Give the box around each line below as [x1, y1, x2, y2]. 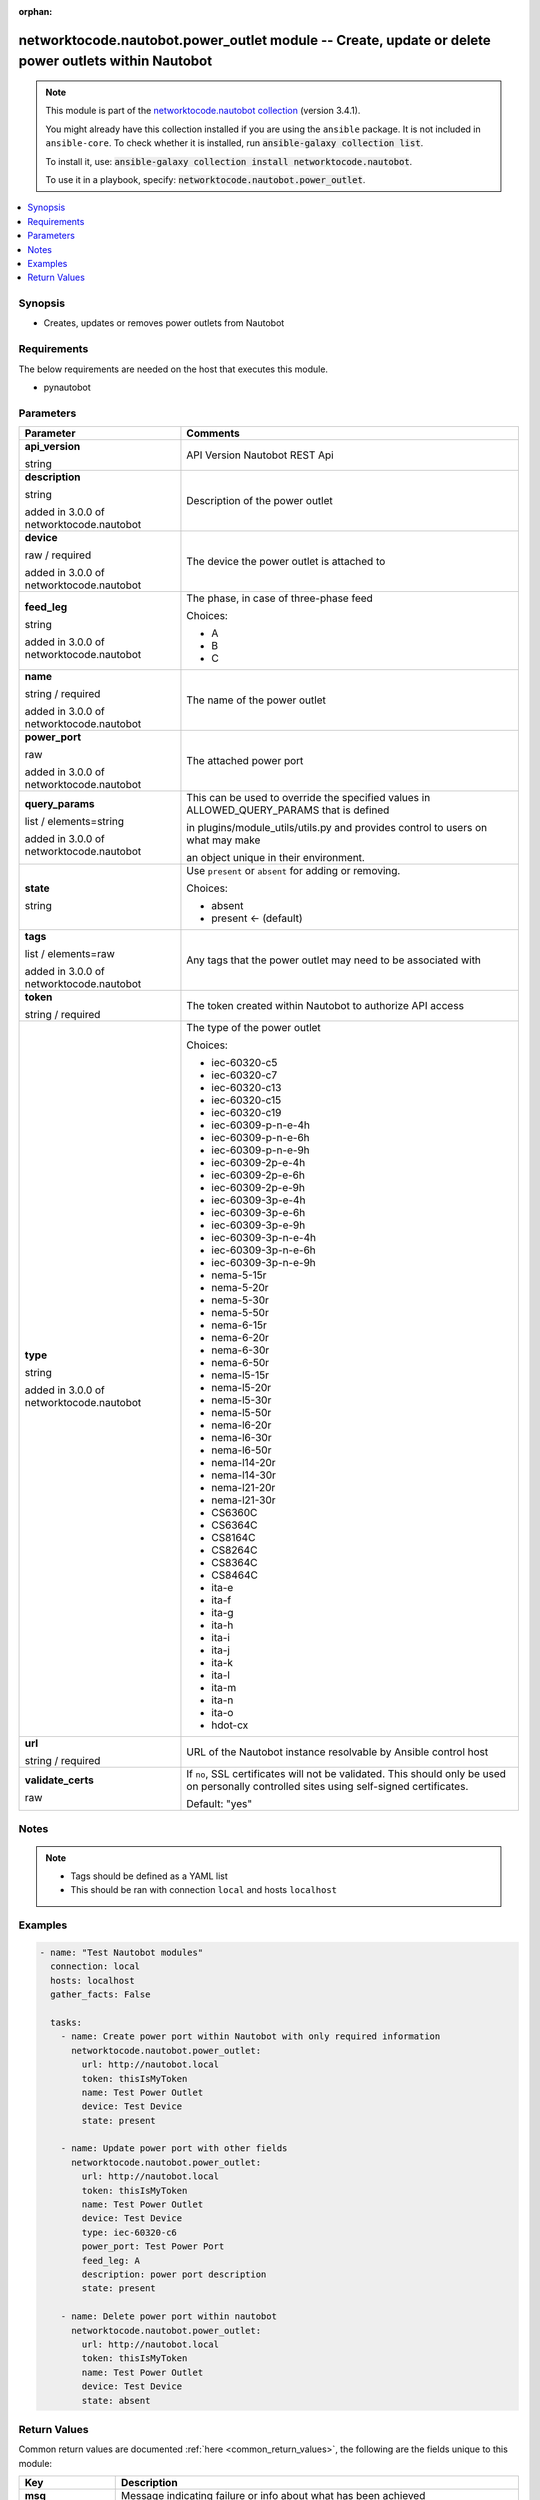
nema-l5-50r [211, 1406, 272, 1420]
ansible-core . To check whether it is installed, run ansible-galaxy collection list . [45, 137, 424, 149]
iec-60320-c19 [211, 1106, 282, 1120]
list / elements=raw [24, 947, 115, 961]
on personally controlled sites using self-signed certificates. [186, 1780, 469, 1794]
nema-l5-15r [211, 1368, 270, 1382]
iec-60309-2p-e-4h [211, 1156, 306, 1170]
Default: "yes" [186, 1797, 253, 1811]
